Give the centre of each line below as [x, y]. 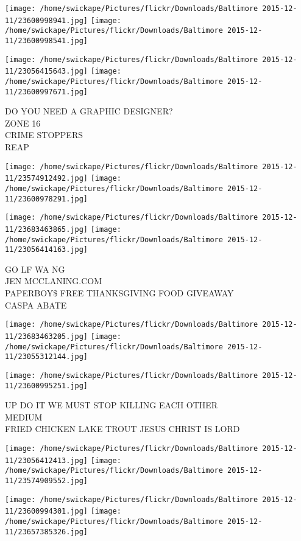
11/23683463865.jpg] [47, 229]
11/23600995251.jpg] [47, 386]
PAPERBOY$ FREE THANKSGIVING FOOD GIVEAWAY [119, 293]
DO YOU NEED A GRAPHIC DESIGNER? [89, 111]
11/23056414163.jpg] [47, 250]
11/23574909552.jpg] [47, 480]
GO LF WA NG [35, 269]
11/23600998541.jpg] [47, 40]
